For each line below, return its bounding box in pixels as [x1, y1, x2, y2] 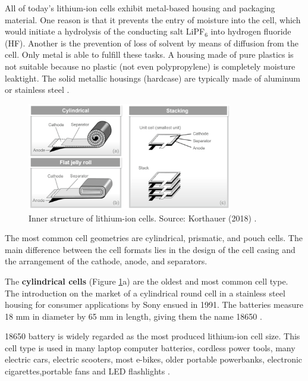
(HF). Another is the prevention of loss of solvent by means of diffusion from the [5, 36, 298, 49]
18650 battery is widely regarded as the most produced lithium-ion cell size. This [5, 330, 300, 342]
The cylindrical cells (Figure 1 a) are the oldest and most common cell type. [5, 274, 288, 287]
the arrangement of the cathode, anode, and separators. [5, 255, 208, 267]
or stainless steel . [5, 83, 70, 96]
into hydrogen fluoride [210, 25, 291, 38]
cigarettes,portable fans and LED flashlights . [5, 365, 170, 377]
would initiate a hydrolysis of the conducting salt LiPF [5, 25, 205, 38]
